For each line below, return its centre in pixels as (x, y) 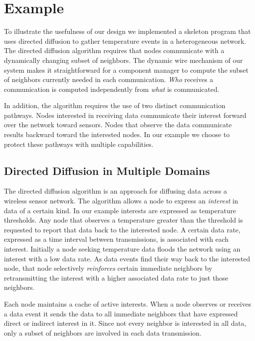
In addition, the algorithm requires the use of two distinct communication (115, 105)
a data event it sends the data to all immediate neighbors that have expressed (121, 313)
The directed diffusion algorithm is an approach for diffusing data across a (115, 191)
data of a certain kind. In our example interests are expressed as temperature (120, 210)
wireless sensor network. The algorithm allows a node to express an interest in (121, 201)
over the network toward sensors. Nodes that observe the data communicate (118, 125)
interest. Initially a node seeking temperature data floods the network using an (122, 249)
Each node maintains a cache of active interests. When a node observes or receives (127, 303)
